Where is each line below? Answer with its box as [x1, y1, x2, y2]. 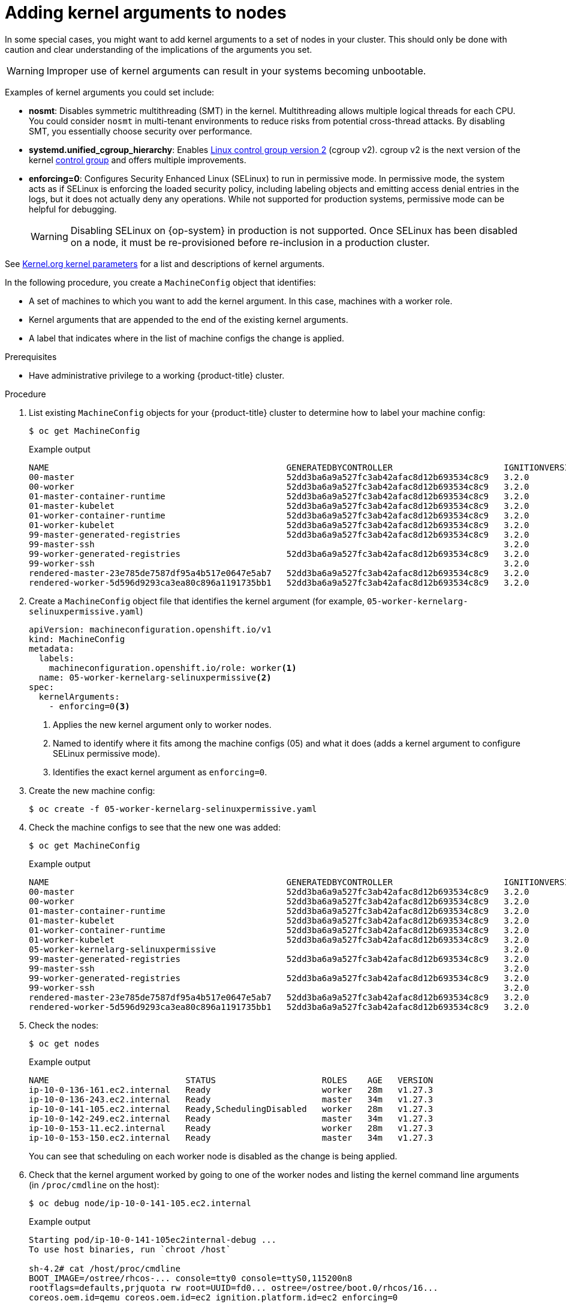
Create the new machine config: [29, 785, 155, 796]
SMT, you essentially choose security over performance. [29, 125, 252, 136]
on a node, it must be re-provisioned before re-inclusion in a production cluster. [70, 236, 430, 248]
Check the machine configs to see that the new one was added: [29, 822, 281, 832]
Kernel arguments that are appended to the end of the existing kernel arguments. [29, 314, 348, 325]
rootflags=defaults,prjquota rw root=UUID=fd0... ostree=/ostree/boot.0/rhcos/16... [29, 1282, 438, 1293]
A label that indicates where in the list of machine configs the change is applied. [29, 332, 345, 343]
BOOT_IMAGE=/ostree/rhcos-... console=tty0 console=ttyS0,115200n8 [29, 1273, 353, 1283]
